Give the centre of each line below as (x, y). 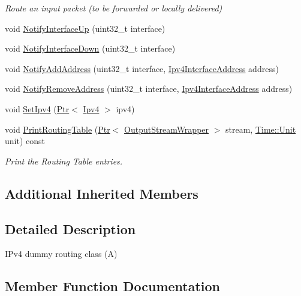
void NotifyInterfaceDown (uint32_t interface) (90, 48)
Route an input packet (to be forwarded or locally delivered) (114, 8)
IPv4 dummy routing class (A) (61, 254)
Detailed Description (70, 228)
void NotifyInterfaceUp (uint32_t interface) (85, 28)
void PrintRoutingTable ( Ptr (58, 129)
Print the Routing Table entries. (64, 161)
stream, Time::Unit (261, 129)
